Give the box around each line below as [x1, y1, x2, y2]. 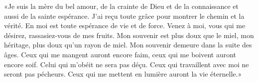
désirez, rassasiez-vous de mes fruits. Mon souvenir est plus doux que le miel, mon [4, 30, 254, 40]
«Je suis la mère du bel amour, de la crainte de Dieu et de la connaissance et [4, 1, 239, 11]
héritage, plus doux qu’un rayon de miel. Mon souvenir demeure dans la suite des [4, 40, 252, 50]
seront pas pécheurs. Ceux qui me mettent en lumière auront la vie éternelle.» [4, 69, 242, 79]
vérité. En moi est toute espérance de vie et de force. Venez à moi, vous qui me [4, 20, 246, 31]
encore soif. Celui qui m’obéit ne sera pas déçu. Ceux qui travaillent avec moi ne [4, 59, 249, 69]
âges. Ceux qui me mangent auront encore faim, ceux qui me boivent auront [4, 49, 237, 59]
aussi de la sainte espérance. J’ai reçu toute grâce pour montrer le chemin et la [4, 10, 245, 21]
